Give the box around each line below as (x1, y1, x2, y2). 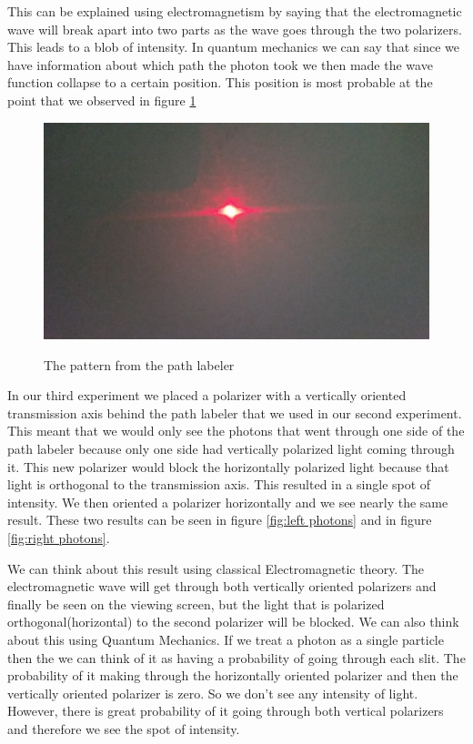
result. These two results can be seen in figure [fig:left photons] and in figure (7, 510, 432, 529)
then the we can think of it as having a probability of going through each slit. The (7, 648, 466, 667)
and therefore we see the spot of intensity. (7, 719, 240, 738)
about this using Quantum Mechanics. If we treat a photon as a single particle (7, 629, 444, 648)
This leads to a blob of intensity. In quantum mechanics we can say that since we (7, 37, 460, 56)
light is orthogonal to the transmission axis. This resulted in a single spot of (7, 475, 431, 494)
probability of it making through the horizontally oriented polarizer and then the (7, 666, 458, 685)
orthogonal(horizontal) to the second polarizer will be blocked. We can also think (7, 612, 459, 631)
